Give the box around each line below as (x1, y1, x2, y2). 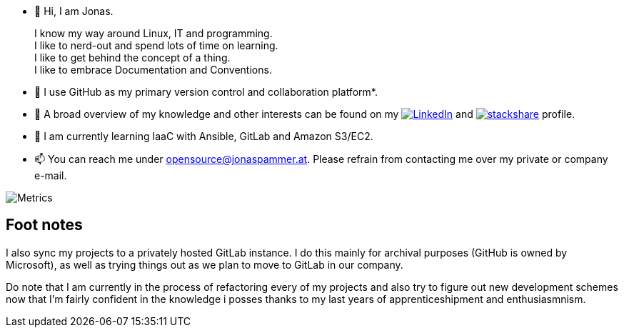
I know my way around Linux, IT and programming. (34, 27, 273, 39)
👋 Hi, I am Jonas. (34, 5, 114, 17)
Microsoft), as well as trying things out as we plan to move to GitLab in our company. (6, 258, 403, 271)
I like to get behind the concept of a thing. (34, 51, 231, 64)
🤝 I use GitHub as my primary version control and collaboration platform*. (34, 86, 378, 98)
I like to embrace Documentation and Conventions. (34, 64, 272, 76)
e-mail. (34, 169, 67, 182)
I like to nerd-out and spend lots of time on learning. (34, 39, 278, 51)
